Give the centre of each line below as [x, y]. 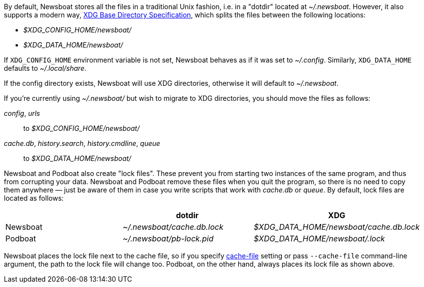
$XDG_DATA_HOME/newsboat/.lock [319, 239]
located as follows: [34, 198]
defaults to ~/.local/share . [45, 68]
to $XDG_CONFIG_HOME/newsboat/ [82, 128]
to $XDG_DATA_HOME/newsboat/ [77, 158]
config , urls [22, 113]
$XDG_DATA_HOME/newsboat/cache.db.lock [337, 227]
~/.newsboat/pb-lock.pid [168, 239]
